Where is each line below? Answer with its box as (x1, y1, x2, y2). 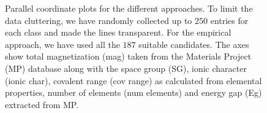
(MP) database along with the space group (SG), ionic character (5, 61, 247, 74)
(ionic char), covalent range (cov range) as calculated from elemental (5, 74, 262, 87)
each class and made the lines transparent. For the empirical (5, 26, 231, 39)
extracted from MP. (5, 98, 79, 111)
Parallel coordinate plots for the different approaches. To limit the (5, 2, 253, 14)
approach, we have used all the (5, 37, 120, 50)
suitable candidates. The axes (138, 37, 249, 50)
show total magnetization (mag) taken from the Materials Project (5, 50, 252, 63)
